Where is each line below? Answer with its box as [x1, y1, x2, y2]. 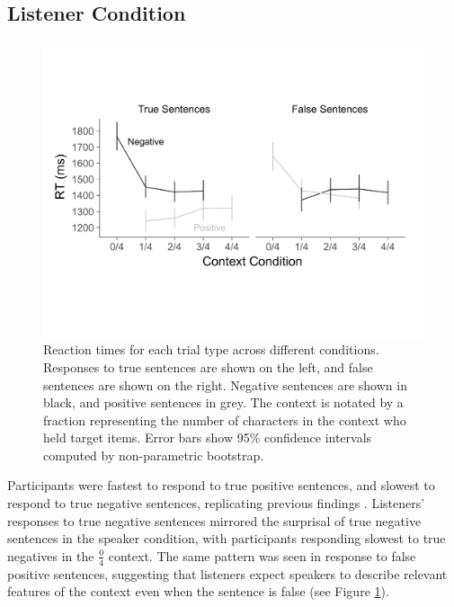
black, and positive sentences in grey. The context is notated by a [43, 393, 404, 412]
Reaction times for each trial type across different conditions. [43, 340, 379, 359]
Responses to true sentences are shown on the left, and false [43, 357, 373, 376]
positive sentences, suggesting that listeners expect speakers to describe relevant [7, 564, 448, 583]
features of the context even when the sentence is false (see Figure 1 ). [7, 582, 389, 601]
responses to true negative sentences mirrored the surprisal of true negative [7, 511, 422, 530]
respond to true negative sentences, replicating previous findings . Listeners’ [7, 494, 425, 513]
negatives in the [7, 546, 94, 565]
